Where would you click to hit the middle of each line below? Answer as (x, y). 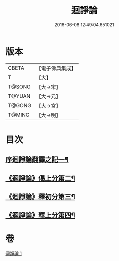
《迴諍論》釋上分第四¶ (40, 216)
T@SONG (19, 87)
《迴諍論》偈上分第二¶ (40, 178)
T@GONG (19, 105)
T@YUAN (19, 96)
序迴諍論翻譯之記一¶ (37, 159)
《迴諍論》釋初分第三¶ (40, 197)
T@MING (19, 115)
